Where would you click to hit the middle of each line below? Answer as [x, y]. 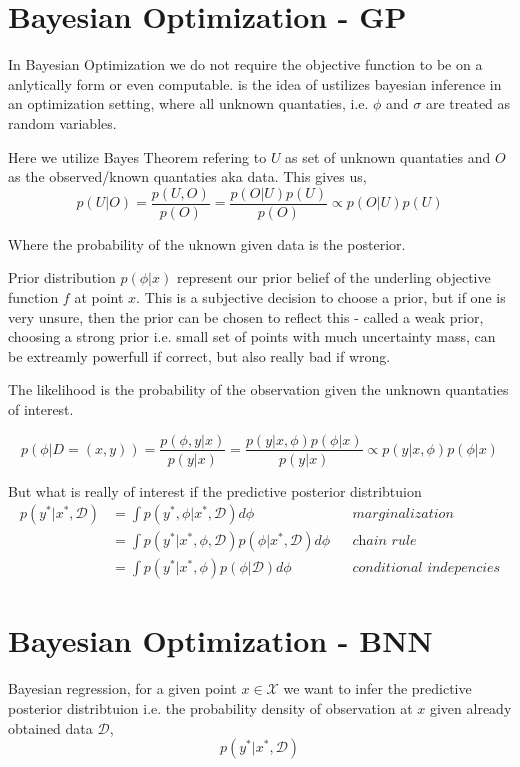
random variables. [62, 122]
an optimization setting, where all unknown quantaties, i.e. [188, 103]
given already [470, 707]
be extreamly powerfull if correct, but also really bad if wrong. [199, 355]
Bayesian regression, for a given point [122, 688]
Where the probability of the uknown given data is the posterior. [207, 243]
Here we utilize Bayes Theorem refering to [137, 156]
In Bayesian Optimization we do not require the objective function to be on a [245, 64]
